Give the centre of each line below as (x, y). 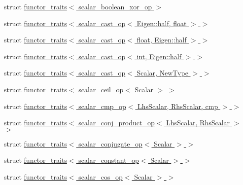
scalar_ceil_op (101, 89)
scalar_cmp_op (102, 106)
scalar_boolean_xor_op (115, 6)
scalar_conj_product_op (117, 123)
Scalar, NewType (162, 73)
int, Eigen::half (159, 56)
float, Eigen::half (162, 40)
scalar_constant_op (109, 160)
